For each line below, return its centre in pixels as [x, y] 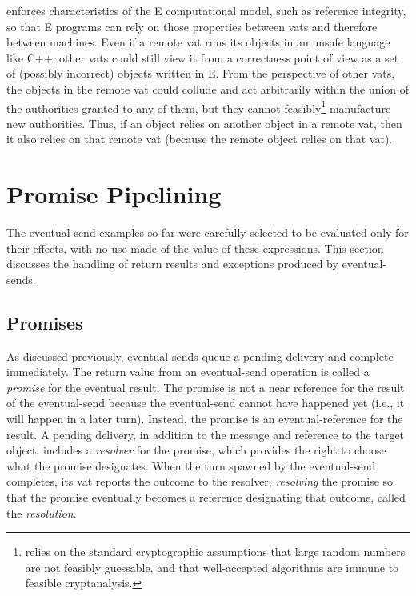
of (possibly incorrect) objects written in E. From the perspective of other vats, [201, 73]
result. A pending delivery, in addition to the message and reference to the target [206, 434]
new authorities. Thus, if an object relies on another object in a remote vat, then [204, 123]
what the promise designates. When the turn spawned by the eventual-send [191, 465]
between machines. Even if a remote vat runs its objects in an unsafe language [198, 42]
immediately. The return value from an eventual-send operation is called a [188, 372]
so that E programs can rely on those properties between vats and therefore [192, 26]
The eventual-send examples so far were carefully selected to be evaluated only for [208, 232]
